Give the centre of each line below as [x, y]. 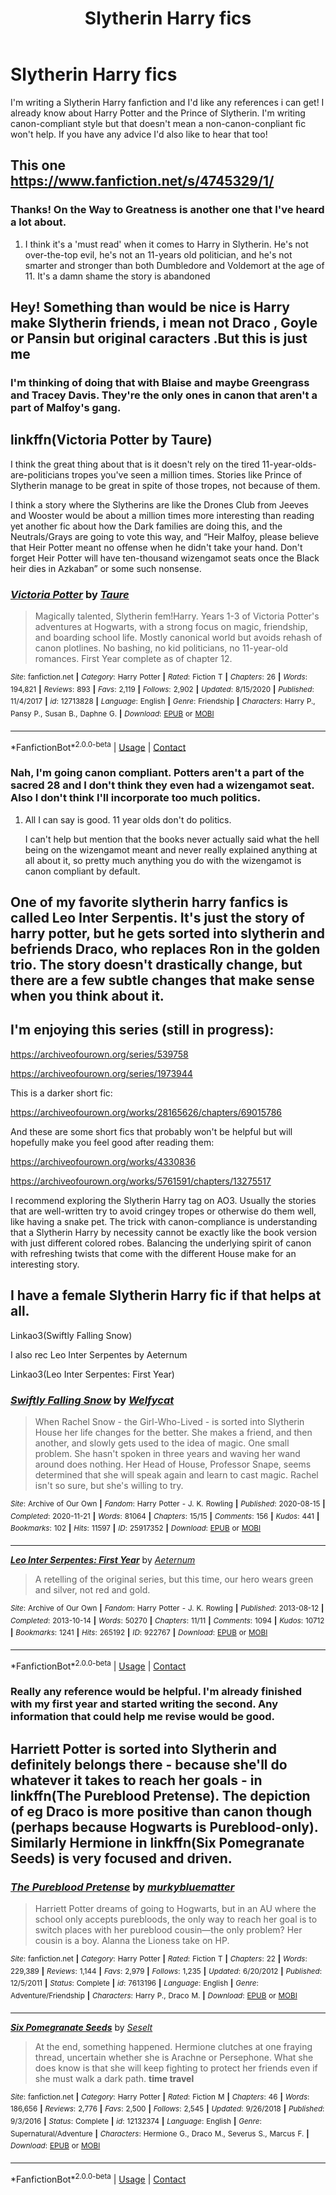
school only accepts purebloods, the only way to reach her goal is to [176, 1919]
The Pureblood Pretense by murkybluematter [122, 1887]
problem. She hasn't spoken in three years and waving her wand [167, 1453]
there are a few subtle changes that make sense [162, 980]
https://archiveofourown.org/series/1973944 [101, 1073]
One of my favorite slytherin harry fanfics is [149, 902]
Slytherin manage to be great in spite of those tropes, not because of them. [165, 485]
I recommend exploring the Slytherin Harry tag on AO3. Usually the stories [163, 1200]
